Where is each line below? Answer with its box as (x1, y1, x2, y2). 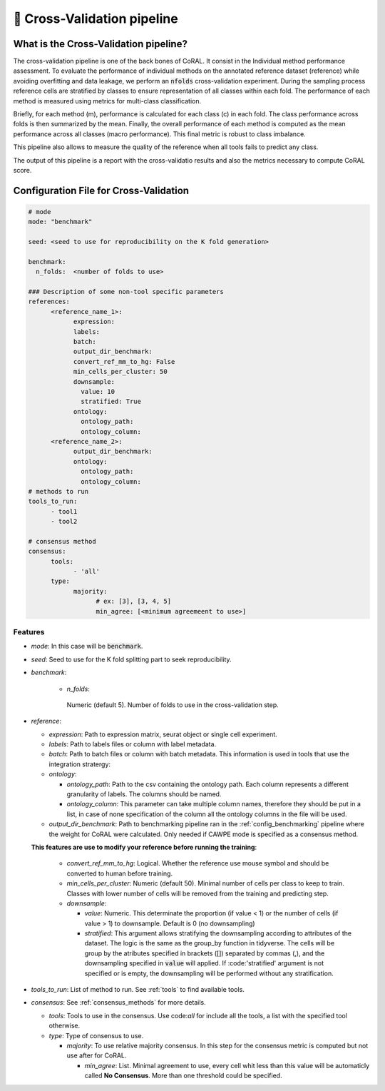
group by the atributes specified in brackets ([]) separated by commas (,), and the (84, 949, 325, 958)
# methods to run (28, 487, 89, 495)
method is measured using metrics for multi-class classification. (13, 96, 202, 105)
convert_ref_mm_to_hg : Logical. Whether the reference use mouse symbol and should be (66, 859, 329, 868)
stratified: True (81, 397, 142, 406)
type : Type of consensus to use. (48, 1031, 144, 1040)
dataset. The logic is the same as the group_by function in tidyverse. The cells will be (84, 939, 335, 948)
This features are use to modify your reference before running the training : (31, 843, 257, 851)
